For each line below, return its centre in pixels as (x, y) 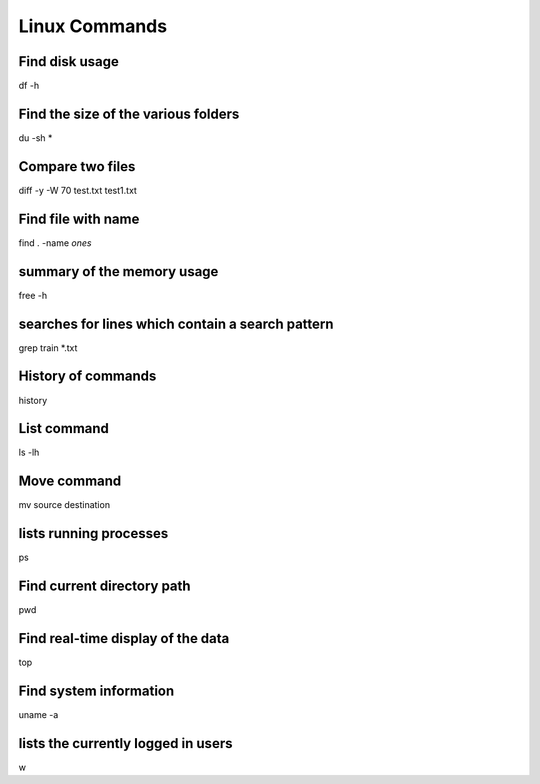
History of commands (87, 376)
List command (64, 428)
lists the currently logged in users (125, 743)
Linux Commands (93, 26)
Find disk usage (68, 61)
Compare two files (77, 166)
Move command (70, 481)
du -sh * (35, 137)
